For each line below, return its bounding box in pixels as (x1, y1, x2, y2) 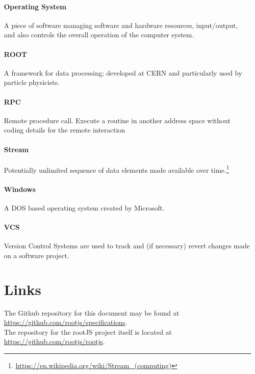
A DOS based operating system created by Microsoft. (4, 202, 165, 213)
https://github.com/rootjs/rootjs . (4, 336, 105, 347)
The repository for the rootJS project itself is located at (4, 326, 172, 337)
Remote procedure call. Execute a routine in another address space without (4, 115, 231, 125)
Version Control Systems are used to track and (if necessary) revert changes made (4, 240, 250, 251)
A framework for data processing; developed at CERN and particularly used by (4, 67, 242, 78)
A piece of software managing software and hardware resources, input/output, (4, 20, 238, 30)
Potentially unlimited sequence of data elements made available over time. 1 (4, 163, 229, 175)
